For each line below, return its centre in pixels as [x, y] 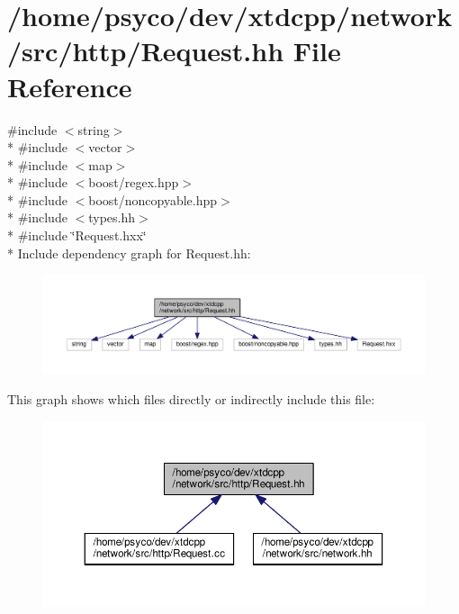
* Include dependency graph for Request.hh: [129, 253]
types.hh [112, 217]
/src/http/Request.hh [146, 51]
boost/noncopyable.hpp [153, 199]
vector [105, 147]
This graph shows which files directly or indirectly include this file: [191, 399]
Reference [70, 86]
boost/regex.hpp [134, 182]
